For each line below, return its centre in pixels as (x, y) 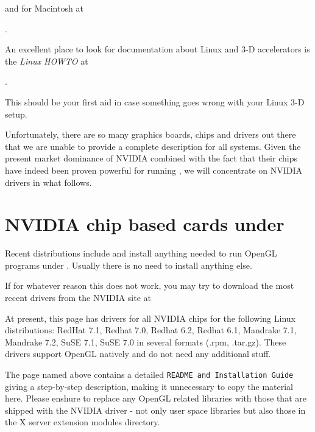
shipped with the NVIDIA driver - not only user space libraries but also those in (155, 410)
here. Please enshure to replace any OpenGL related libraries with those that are (156, 398)
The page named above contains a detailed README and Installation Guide (149, 374)
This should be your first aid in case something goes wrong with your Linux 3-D (155, 101)
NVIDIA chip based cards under (145, 224)
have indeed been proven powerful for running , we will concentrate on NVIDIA (154, 170)
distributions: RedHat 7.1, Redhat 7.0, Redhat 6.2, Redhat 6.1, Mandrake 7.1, (151, 330)
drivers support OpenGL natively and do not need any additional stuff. (138, 354)
